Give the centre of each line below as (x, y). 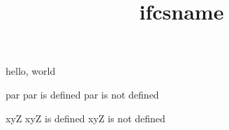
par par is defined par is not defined (82, 94)
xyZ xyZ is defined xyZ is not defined (86, 118)
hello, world (31, 71)
